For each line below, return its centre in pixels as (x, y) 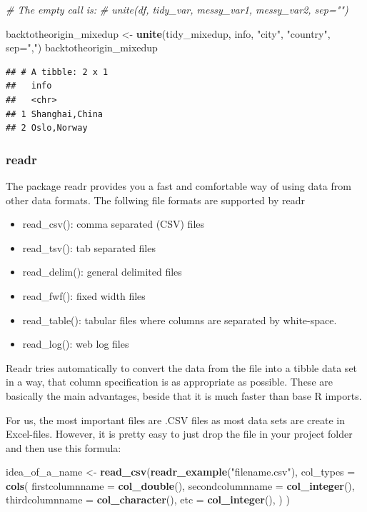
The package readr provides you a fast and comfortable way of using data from (179, 185)
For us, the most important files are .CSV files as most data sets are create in (175, 420)
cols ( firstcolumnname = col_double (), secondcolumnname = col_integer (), (180, 485)
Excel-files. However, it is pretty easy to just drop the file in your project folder (179, 434)
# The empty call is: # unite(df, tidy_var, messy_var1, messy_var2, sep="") (177, 9)
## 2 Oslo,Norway (47, 128)
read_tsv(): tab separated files (89, 247)
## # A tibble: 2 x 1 (57, 72)
